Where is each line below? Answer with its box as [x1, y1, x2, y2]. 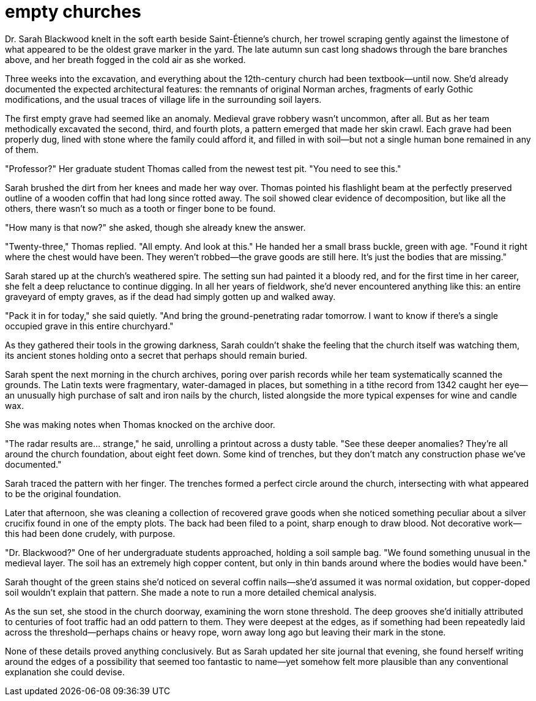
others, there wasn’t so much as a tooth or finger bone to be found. [5, 203, 276, 214]
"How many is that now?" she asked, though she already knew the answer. [5, 222, 306, 233]
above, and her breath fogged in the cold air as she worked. [5, 54, 246, 65]
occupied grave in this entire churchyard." [5, 320, 174, 331]
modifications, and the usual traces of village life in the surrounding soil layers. [5, 94, 322, 105]
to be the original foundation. [5, 488, 121, 499]
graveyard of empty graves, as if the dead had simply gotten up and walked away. [5, 291, 336, 302]
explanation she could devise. [5, 666, 125, 677]
